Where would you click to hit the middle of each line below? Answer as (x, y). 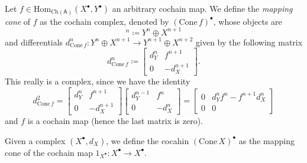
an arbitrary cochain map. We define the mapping (202, 8)
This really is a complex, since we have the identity (98, 81)
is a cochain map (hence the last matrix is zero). (115, 121)
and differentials (34, 42)
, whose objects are (248, 21)
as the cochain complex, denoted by (104, 21)
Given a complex (35, 140)
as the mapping (266, 140)
